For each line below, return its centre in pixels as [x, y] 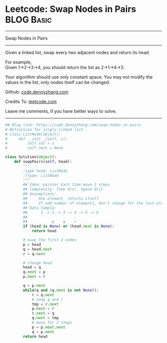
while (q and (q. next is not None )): [61, 290]
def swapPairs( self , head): [43, 162]
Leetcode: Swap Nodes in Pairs [71, 9]
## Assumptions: [40, 194]
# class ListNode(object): [33, 134]
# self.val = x [30, 143]
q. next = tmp [45, 318]
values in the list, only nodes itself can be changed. [58, 82]
